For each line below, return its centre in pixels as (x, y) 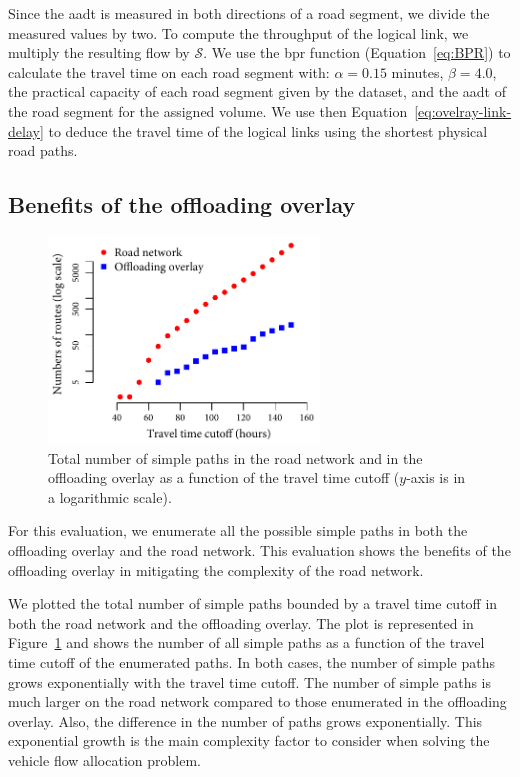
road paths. (43, 150)
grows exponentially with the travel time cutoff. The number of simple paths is (250, 681)
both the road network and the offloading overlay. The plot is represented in (241, 622)
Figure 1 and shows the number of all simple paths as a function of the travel (246, 642)
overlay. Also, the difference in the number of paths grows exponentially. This (245, 720)
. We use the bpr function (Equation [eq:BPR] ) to (357, 52)
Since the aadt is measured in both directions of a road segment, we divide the (249, 13)
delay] (26, 130)
